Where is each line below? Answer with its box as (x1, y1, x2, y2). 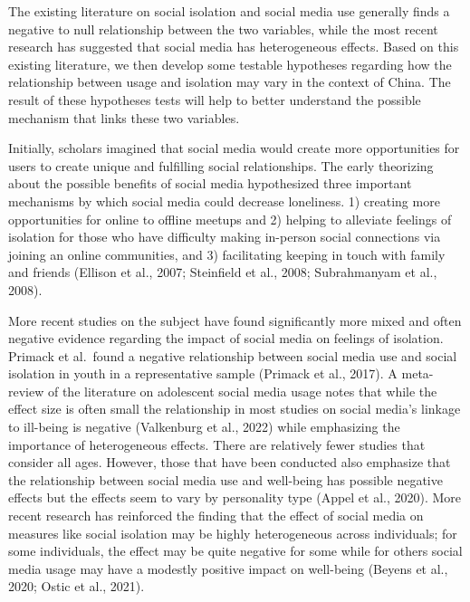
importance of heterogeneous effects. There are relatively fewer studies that (8, 435, 426, 454)
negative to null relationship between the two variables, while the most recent (8, 19, 438, 38)
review (8, 381, 44, 400)
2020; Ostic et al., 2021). (8, 577, 145, 596)
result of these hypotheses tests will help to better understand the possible (8, 90, 421, 109)
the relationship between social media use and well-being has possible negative (8, 470, 443, 489)
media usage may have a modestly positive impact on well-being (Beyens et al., (8, 559, 448, 578)
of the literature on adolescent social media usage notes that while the (47, 381, 437, 400)
